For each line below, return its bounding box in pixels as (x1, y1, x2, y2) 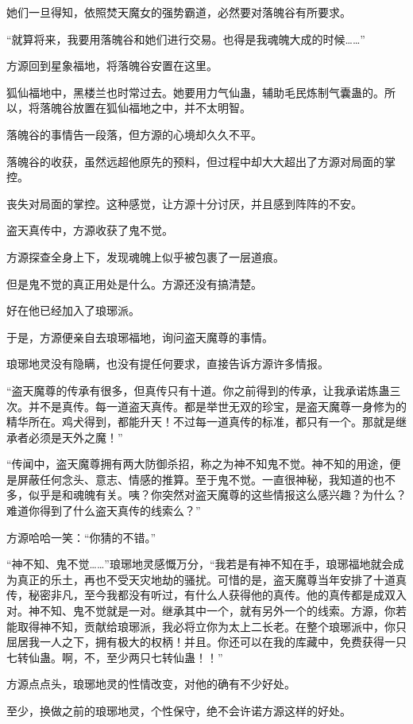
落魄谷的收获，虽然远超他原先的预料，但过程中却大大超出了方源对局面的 (6, 153, 384, 169)
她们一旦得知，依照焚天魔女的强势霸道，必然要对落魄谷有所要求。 (6, 4, 351, 20)
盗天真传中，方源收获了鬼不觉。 (6, 222, 173, 238)
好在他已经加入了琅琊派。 (6, 302, 140, 319)
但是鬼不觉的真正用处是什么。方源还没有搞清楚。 (6, 275, 262, 292)
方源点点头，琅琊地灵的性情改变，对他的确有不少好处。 (6, 676, 295, 692)
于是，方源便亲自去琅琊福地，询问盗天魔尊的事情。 (6, 328, 273, 345)
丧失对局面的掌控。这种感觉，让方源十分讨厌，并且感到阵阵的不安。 (6, 195, 362, 211)
